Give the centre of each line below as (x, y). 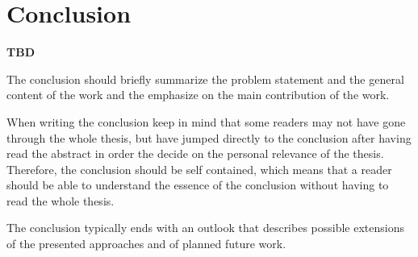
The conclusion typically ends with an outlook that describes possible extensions (205, 228)
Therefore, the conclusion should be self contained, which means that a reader (199, 169)
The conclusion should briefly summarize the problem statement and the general (205, 79)
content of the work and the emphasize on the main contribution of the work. (198, 95)
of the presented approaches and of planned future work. (146, 244)
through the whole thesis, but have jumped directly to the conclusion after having (209, 137)
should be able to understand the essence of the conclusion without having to (198, 185)
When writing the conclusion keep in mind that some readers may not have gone (206, 121)
